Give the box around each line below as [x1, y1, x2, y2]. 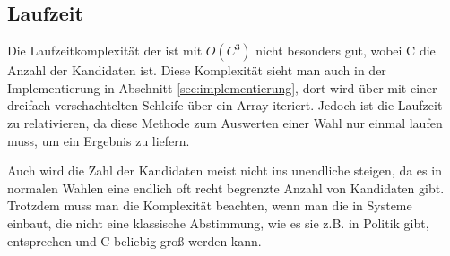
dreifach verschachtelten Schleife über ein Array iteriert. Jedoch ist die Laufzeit [7, 96, 443, 115]
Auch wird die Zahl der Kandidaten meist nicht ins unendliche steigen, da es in [7, 161, 442, 180]
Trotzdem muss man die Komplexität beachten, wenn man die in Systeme [7, 196, 412, 215]
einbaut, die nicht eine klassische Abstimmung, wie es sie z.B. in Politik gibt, [7, 213, 429, 232]
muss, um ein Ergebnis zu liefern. [7, 131, 190, 149]
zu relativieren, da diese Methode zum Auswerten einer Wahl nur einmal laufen [7, 113, 443, 132]
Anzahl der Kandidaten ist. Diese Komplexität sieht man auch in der [7, 61, 386, 80]
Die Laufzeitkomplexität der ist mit [7, 41, 203, 60]
